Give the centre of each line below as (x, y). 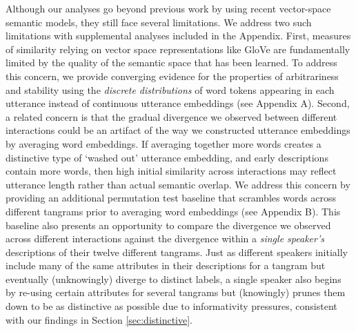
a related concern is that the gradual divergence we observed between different (171, 116)
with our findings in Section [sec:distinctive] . (99, 319)
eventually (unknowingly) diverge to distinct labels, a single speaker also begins (174, 279)
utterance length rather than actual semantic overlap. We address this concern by (178, 184)
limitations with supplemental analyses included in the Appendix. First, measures (178, 36)
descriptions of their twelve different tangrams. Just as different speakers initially (177, 252)
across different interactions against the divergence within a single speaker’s (165, 238)
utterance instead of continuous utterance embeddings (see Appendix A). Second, (178, 103)
